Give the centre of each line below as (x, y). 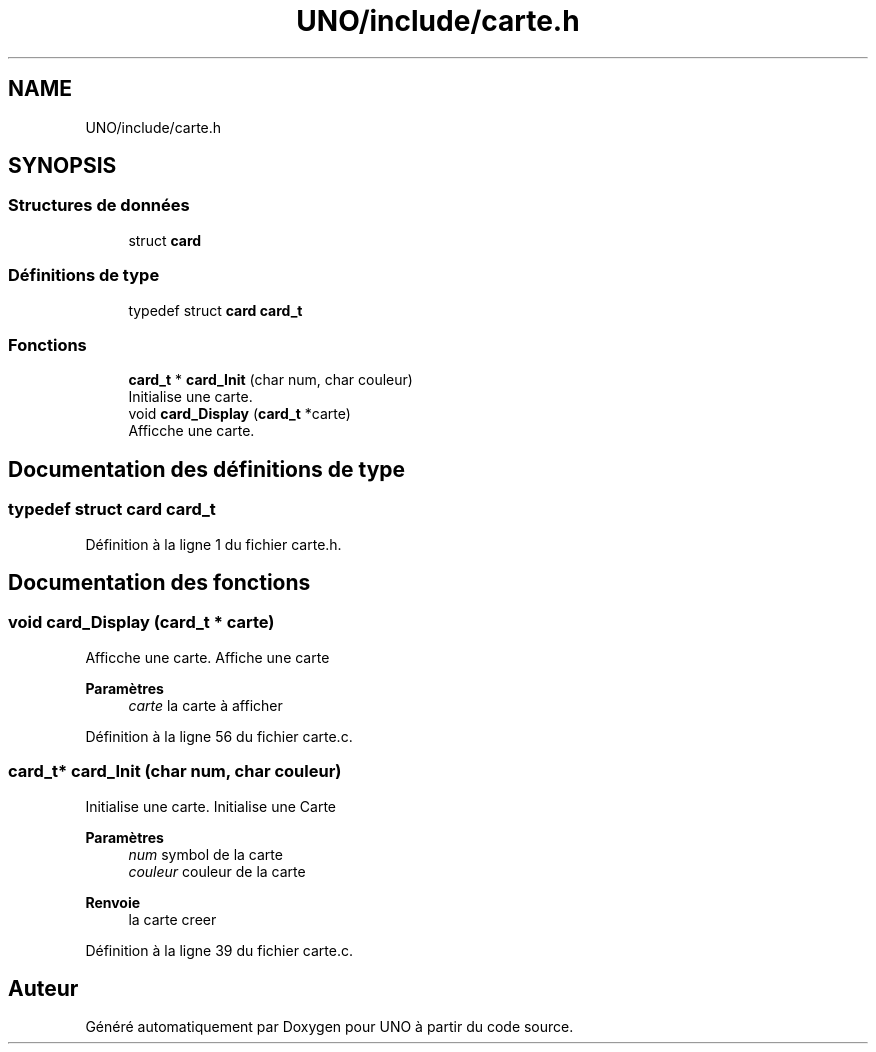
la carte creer (172, 919)
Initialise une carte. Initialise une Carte (210, 806)
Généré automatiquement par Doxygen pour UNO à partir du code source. (329, 1027)
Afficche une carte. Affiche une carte (207, 657)
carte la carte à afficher (205, 705)
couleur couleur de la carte (217, 871)
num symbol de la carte (205, 854)
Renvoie (113, 902)
